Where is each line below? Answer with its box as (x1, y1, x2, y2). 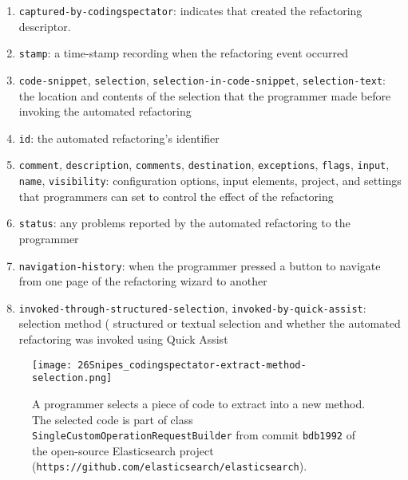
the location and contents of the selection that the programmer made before (18, 87, 391, 104)
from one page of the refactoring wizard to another (18, 273, 267, 289)
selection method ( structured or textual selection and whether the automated (18, 315, 401, 332)
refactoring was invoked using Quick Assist (18, 331, 228, 348)
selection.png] (32, 372, 113, 384)
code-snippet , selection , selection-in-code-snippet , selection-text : (18, 71, 386, 88)
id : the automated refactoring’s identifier (18, 129, 220, 146)
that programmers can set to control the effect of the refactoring (18, 187, 334, 204)
